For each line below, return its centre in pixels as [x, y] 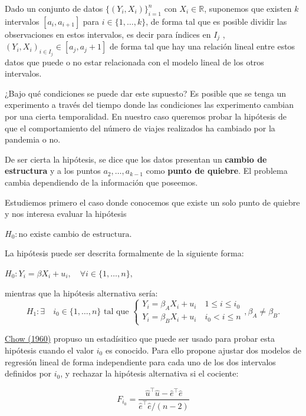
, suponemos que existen [248, 8]
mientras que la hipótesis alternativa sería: [81, 293]
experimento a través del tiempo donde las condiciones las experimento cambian [149, 105]
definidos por [28, 373]
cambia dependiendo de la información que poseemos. [101, 182]
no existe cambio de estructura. [75, 234]
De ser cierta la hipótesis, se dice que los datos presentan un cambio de [136, 159]
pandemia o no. [33, 139]
